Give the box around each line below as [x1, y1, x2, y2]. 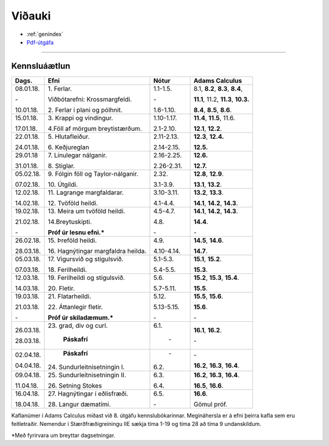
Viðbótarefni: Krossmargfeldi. [48, 95, 132, 103]
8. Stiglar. [48, 161, 76, 170]
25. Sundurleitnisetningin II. [48, 371, 126, 379]
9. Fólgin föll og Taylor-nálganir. [48, 169, 139, 178]
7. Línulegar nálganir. [48, 151, 107, 159]
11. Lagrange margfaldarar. [48, 188, 124, 197]
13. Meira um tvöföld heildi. [48, 207, 126, 215]
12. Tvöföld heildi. [48, 198, 99, 207]
